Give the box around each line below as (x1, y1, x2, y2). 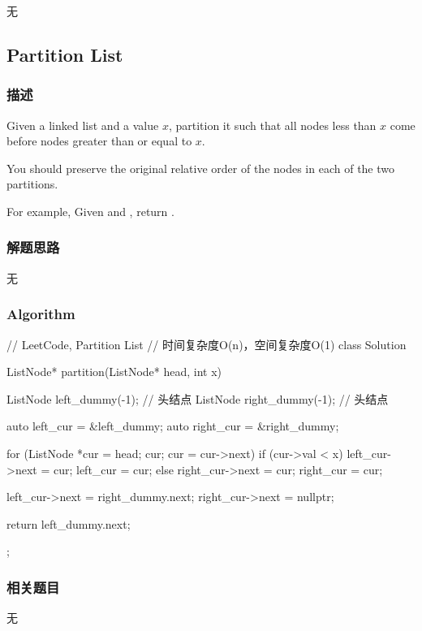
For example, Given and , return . (6, 202, 174, 219)
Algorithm (6, 304, 75, 324)
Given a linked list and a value (6, 116, 159, 133)
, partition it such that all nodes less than (168, 116, 377, 133)
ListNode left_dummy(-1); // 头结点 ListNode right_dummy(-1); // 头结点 (6, 390, 389, 407)
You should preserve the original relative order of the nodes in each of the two (6, 159, 395, 176)
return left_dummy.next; (6, 515, 131, 532)
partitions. (6, 175, 58, 192)
